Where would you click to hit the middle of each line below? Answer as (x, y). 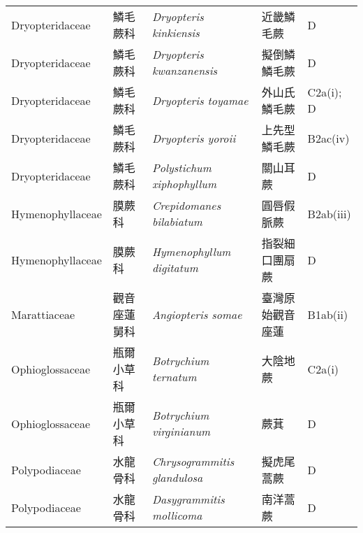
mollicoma (177, 515)
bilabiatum (177, 221)
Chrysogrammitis (193, 461)
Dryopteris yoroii (194, 138)
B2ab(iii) (329, 213)
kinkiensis (176, 33)
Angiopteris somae (197, 314)
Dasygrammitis (188, 499)
